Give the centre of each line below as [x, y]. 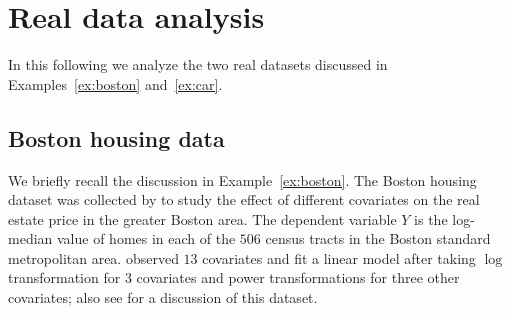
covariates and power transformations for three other [298, 277]
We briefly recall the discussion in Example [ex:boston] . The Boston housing [242, 179]
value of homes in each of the [146, 238]
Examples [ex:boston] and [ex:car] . [115, 83]
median [30, 238]
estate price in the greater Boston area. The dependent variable [202, 218]
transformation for [64, 277]
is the [431, 218]
